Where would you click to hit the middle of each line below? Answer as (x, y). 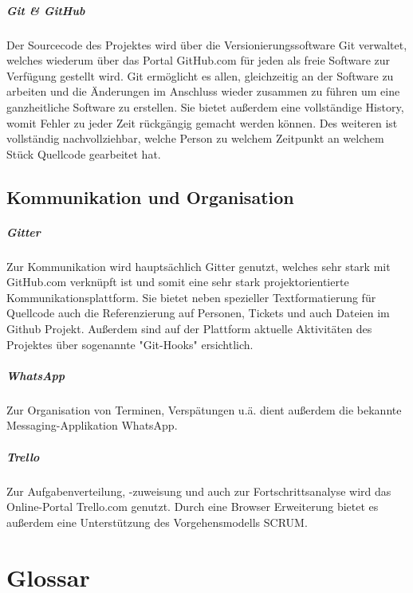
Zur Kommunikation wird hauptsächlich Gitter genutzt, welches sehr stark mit (199, 266)
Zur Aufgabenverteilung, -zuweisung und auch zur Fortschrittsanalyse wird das (199, 491)
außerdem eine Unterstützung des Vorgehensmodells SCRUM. (157, 522)
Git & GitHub (46, 10)
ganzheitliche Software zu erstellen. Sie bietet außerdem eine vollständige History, (205, 106)
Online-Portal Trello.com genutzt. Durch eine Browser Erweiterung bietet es (193, 507)
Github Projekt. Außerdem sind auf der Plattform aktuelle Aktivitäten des (189, 329)
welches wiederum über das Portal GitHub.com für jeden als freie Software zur (199, 60)
